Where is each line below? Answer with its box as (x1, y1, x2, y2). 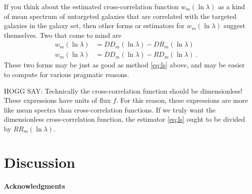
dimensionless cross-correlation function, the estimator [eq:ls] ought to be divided (4, 114, 245, 124)
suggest (223, 20, 246, 31)
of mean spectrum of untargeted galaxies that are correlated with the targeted (4, 11, 237, 21)
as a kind (218, 1, 245, 11)
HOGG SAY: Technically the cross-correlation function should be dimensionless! (4, 85, 243, 96)
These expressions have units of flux (4, 95, 111, 105)
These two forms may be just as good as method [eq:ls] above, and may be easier (4, 60, 245, 70)
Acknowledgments (4, 180, 65, 191)
